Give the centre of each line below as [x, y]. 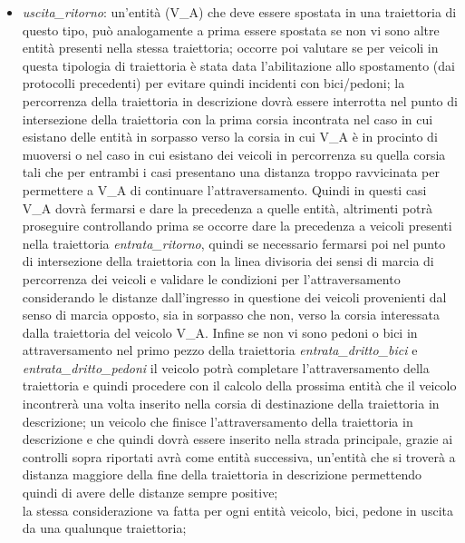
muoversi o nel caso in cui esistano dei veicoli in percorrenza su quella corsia [234, 154]
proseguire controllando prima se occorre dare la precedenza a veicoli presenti [237, 226]
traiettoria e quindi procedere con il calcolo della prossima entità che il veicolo [239, 385]
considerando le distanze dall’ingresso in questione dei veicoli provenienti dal [234, 296]
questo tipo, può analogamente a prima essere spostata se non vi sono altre [231, 30]
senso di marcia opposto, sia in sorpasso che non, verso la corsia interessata [231, 315]
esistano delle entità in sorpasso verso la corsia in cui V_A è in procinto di [230, 137]
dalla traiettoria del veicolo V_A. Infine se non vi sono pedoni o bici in [220, 332]
